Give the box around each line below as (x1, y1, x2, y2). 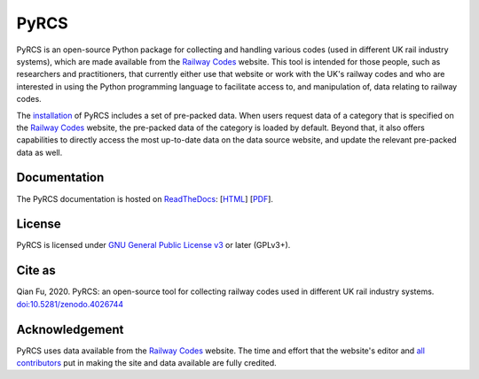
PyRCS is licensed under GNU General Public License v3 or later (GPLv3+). (16, 240, 291, 251)
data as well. (16, 147, 63, 158)
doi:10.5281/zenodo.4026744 (16, 298, 124, 309)
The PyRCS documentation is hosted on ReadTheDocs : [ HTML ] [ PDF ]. (16, 193, 274, 204)
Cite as (16, 263, 57, 278)
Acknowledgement (16, 321, 124, 336)
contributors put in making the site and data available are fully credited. (16, 358, 277, 368)
